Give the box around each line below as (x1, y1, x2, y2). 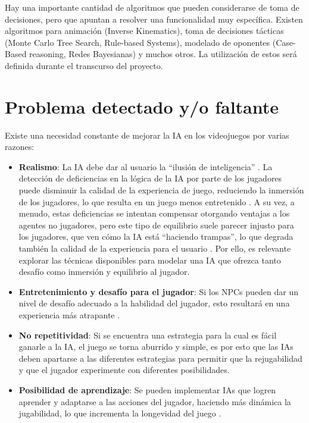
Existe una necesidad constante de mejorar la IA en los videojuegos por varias (5, 129, 289, 141)
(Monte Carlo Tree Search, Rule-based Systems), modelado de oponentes (5, 36, 270, 48)
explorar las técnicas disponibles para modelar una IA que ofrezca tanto (18, 253, 281, 266)
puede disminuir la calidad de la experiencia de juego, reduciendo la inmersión (18, 184, 304, 196)
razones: (5, 140, 35, 153)
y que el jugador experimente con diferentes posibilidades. (18, 364, 230, 376)
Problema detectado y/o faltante (5, 94, 279, 118)
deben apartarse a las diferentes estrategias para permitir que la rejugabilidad (18, 352, 302, 364)
